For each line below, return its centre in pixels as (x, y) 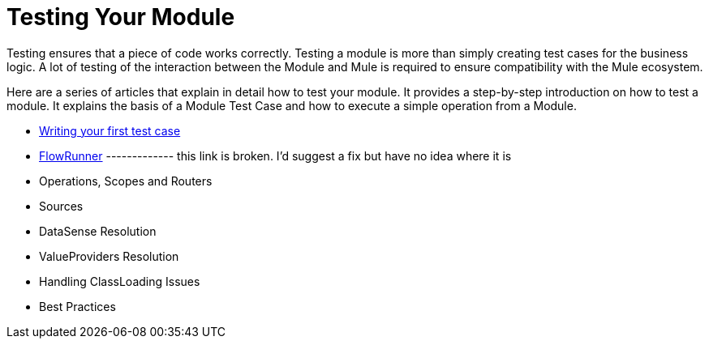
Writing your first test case (110, 130)
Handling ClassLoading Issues (120, 281)
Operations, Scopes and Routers (126, 181)
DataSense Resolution (98, 231)
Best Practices (77, 306)
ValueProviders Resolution (109, 256)
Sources (61, 206)
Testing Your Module (121, 17)
